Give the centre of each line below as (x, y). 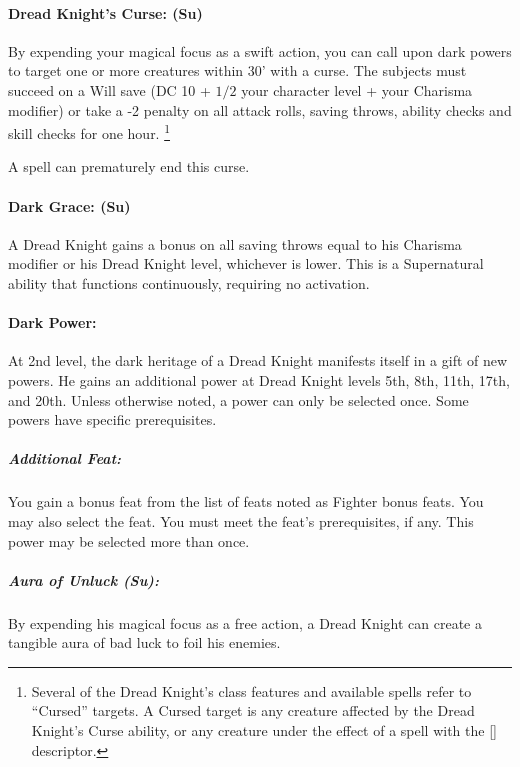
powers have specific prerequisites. (112, 419)
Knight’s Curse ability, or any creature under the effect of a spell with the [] (264, 730)
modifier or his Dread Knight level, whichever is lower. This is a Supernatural (246, 263)
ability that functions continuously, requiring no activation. (189, 283)
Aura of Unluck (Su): (83, 579)
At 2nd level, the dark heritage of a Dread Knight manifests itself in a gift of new (258, 360)
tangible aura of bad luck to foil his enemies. (144, 642)
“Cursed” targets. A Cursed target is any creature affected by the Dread (253, 710)
